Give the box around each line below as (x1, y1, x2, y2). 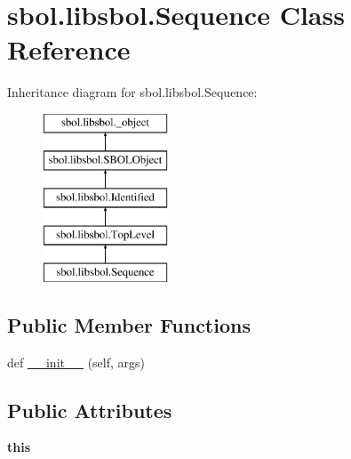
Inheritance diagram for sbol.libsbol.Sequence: (7, 83, 258, 101)
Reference (7, 31, 131, 68)
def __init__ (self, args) (7, 352, 145, 371)
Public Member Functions (7, 310, 251, 338)
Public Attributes (7, 396, 172, 423)
